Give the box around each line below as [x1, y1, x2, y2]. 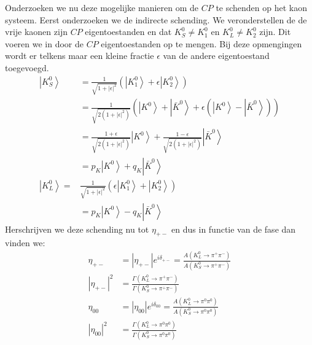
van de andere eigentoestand [163, 49, 270, 62]
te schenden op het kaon [216, 1, 308, 14]
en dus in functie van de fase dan [171, 222, 296, 235]
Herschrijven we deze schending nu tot [5, 222, 149, 235]
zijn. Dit [259, 25, 291, 38]
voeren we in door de [5, 37, 84, 50]
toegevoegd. [5, 61, 49, 74]
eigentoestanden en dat [85, 25, 172, 38]
